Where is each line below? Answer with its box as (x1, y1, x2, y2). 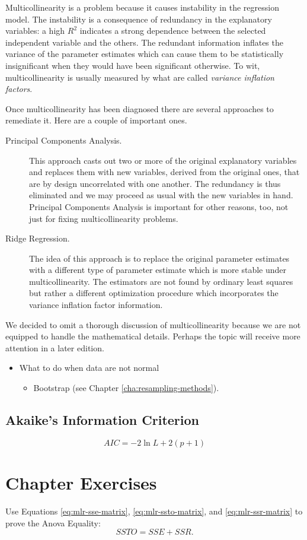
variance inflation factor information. (29, 298, 163, 311)
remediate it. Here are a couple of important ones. (5, 114, 187, 126)
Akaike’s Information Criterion (5, 411, 200, 429)
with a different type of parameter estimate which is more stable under (29, 263, 286, 276)
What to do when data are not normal (19, 361, 159, 374)
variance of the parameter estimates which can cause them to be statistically (5, 47, 284, 60)
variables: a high (5, 24, 65, 37)
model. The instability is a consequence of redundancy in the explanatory (5, 12, 272, 25)
